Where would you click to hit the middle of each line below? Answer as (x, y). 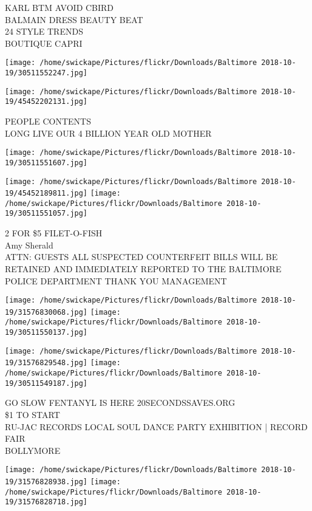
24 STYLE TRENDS (44, 31)
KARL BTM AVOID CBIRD (59, 7)
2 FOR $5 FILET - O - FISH (54, 233)
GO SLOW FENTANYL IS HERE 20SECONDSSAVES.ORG (120, 403)
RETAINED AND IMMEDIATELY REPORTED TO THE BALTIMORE (143, 268)
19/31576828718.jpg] (46, 502)
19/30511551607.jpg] (46, 163)
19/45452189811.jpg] (46, 194)
